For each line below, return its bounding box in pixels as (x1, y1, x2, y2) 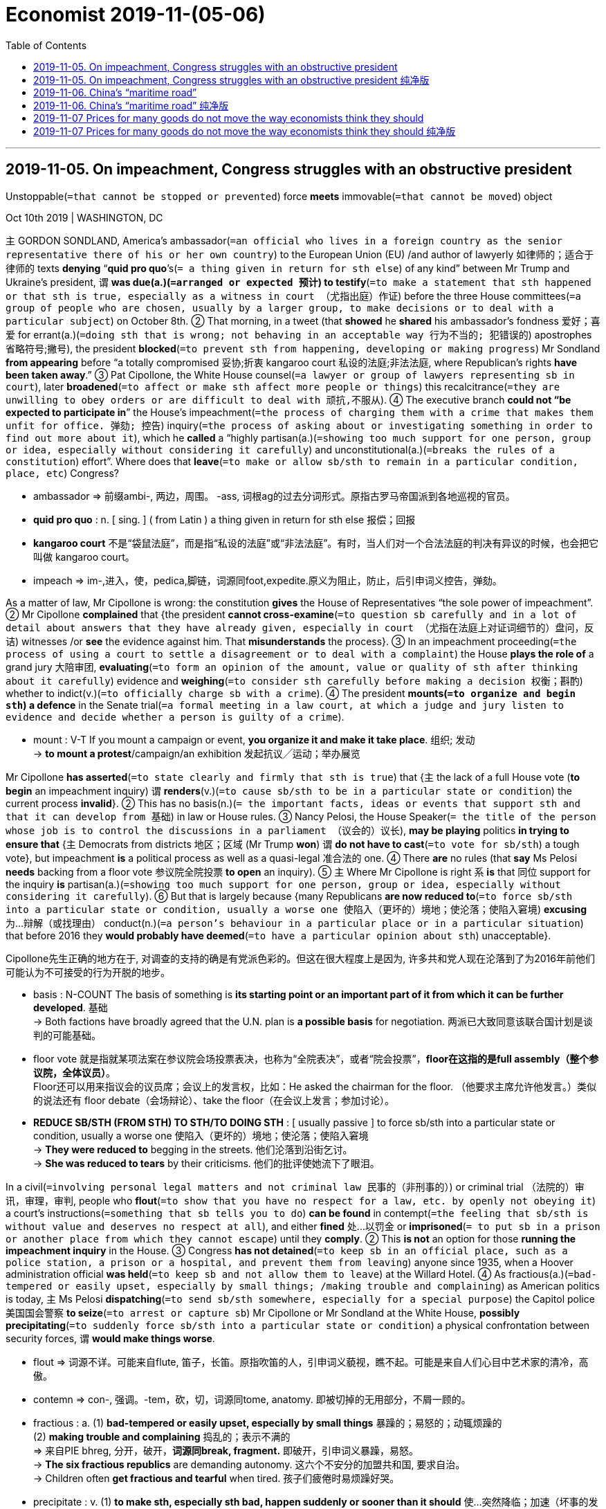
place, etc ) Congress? (6, 467, 119, 479)
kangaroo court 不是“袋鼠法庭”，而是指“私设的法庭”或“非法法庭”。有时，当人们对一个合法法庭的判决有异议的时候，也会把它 (33, 536, 599, 549)
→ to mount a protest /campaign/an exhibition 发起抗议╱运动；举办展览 (33, 747, 360, 759)
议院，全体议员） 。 (33, 1066, 116, 1078)
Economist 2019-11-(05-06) (6, 3, 266, 26)
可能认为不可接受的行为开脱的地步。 (6, 966, 170, 978)
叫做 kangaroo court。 (33, 550, 135, 563)
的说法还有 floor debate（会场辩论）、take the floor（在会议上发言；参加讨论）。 (33, 1094, 394, 1106)
